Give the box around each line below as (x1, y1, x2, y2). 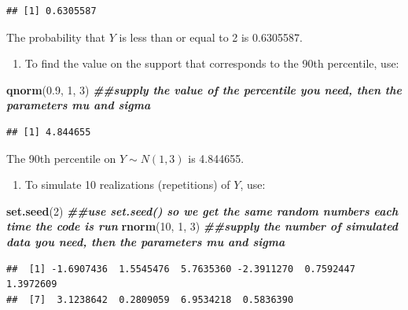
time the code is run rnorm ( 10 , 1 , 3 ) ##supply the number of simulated (6, 218, 399, 234)
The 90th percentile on (6, 149, 116, 166)
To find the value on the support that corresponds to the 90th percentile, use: (24, 55, 399, 72)
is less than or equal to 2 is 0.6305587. (119, 28, 303, 45)
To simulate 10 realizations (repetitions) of (24, 176, 230, 193)
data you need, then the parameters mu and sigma (6, 233, 285, 249)
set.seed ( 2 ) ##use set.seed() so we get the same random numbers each (6, 202, 399, 219)
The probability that (6, 28, 106, 45)
